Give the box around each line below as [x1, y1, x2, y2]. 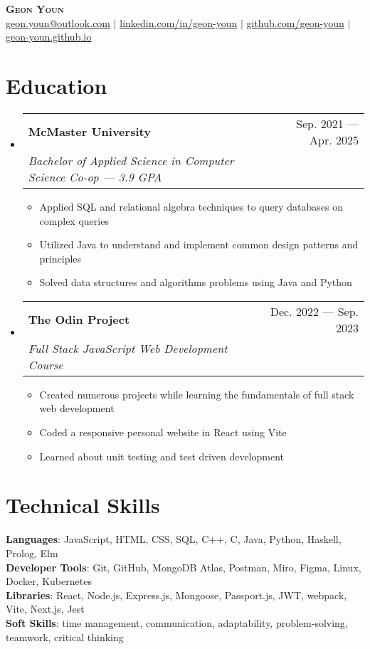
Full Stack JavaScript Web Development [28, 339, 228, 357]
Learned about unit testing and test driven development [39, 448, 285, 463]
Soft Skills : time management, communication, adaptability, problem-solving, [6, 615, 348, 630]
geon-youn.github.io [6, 29, 92, 44]
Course [28, 356, 63, 373]
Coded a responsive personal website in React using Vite [39, 425, 287, 440]
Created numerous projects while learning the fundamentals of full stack [39, 386, 354, 401]
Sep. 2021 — [295, 115, 359, 132]
